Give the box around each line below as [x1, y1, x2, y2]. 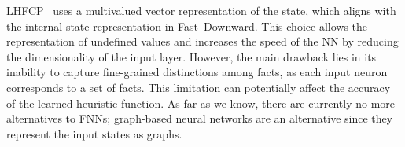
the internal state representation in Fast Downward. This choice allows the [6, 17, 368, 34]
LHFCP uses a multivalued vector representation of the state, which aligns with [6, 2, 396, 18]
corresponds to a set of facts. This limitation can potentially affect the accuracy [6, 79, 391, 95]
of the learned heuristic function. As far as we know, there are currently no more [6, 94, 396, 111]
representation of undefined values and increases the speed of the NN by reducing [6, 33, 399, 50]
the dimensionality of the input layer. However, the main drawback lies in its [6, 48, 377, 64]
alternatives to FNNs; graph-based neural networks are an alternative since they [6, 110, 393, 127]
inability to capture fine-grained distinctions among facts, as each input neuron [6, 64, 388, 80]
